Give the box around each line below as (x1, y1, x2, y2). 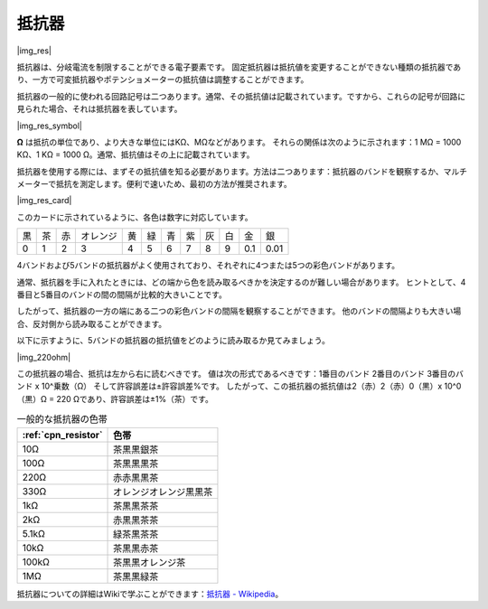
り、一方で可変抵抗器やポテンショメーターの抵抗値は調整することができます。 (16, 74, 309, 85)
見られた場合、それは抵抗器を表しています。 (16, 104, 183, 115)
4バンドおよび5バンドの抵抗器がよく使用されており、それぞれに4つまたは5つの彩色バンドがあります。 (16, 260, 400, 271)
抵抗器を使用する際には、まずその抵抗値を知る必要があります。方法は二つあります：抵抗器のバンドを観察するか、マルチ (16, 165, 468, 176)
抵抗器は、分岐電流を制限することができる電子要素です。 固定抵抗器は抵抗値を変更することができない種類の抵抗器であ (16, 61, 462, 72)
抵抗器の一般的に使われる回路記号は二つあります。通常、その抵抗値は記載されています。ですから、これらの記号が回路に (16, 90, 466, 101)
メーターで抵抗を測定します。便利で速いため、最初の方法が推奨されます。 (16, 179, 293, 190)
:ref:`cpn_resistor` (22, 428, 103, 441)
